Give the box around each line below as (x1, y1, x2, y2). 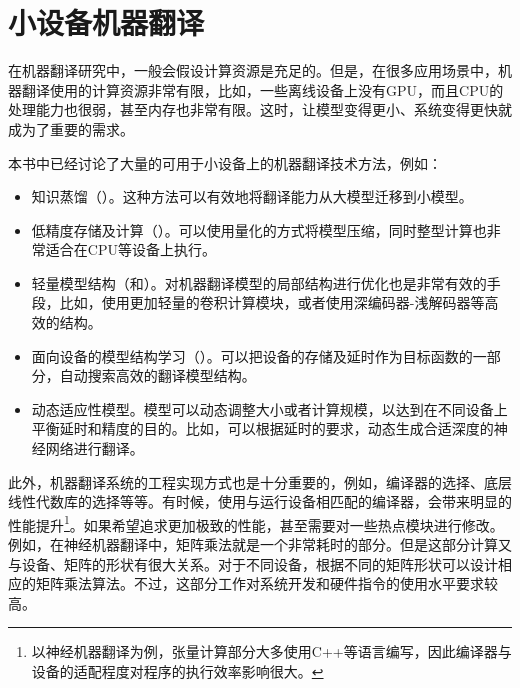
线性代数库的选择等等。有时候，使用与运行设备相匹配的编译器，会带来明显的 (8, 491, 512, 512)
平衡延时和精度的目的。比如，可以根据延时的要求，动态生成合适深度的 (31, 418, 494, 439)
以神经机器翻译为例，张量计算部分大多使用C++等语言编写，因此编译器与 (31, 641, 512, 662)
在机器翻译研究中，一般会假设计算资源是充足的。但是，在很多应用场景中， (8, 60, 498, 81)
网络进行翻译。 (45, 438, 144, 459)
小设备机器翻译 (8, 2, 205, 43)
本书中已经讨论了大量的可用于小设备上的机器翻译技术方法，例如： (8, 152, 442, 173)
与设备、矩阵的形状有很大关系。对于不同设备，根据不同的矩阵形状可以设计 (8, 553, 498, 574)
